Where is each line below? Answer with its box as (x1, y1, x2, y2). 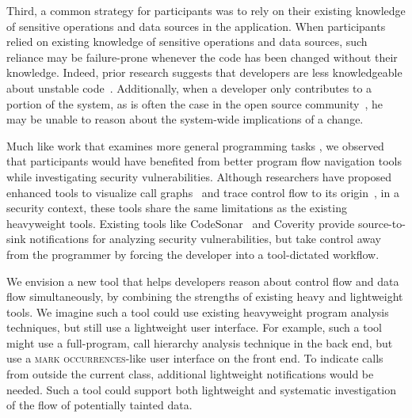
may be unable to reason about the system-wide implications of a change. (6, 111, 364, 127)
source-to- (357, 215, 406, 231)
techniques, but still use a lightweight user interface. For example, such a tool (6, 319, 382, 336)
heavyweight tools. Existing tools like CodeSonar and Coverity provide (6, 215, 355, 231)
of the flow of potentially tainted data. (6, 397, 193, 413)
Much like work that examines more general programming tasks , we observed (6, 137, 384, 154)
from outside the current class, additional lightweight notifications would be (6, 366, 374, 382)
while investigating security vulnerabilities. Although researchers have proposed (6, 168, 392, 184)
